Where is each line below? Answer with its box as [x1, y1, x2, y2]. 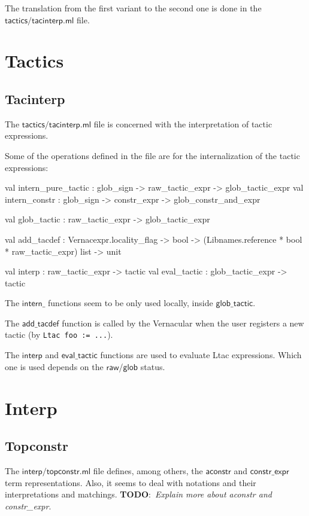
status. [140, 360, 165, 373]
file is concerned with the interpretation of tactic [93, 117, 272, 130]
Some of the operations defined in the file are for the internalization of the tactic [5, 149, 300, 161]
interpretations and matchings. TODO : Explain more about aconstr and [5, 488, 272, 500]
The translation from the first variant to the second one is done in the [5, 2, 262, 14]
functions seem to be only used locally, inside [48, 297, 213, 309]
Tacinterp [5, 89, 65, 108]
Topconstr [5, 436, 69, 455]
